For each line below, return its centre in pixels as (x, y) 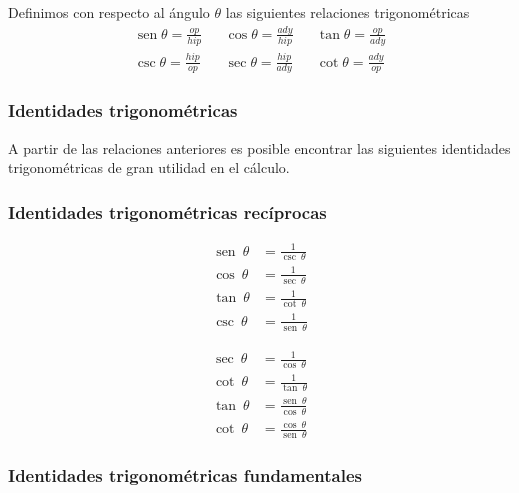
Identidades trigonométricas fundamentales (185, 474)
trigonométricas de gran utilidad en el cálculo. (149, 167)
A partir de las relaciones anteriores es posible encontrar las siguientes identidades (259, 147)
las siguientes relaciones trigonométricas (347, 12)
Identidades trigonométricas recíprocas (167, 211)
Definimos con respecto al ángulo (109, 12)
